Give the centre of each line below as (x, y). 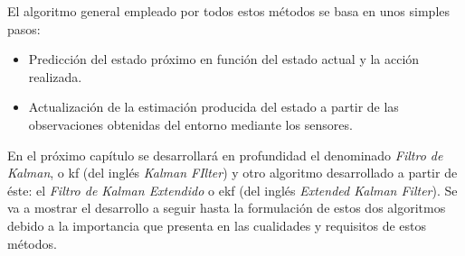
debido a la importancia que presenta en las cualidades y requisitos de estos (217, 225)
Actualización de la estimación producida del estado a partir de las (214, 107)
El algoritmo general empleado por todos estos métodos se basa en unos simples (229, 11)
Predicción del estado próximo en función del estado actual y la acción (224, 59)
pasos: (24, 28)
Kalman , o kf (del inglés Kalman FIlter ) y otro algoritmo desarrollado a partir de (232, 173)
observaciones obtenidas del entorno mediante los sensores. (190, 124)
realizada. (55, 76)
